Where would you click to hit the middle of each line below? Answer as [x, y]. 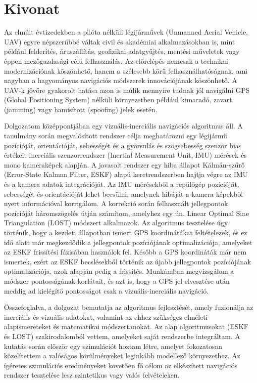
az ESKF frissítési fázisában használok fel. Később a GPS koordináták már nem [125, 252]
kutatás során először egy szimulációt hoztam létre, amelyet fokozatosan [113, 346]
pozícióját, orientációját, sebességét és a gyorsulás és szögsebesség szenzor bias [123, 145]
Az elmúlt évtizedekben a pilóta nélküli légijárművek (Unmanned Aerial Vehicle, [126, 32]
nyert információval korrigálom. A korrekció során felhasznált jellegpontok [116, 203]
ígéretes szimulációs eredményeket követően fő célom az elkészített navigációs [121, 365]
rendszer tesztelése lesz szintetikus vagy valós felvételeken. [92, 375]
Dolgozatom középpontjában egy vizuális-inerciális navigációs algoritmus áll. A [124, 126]
